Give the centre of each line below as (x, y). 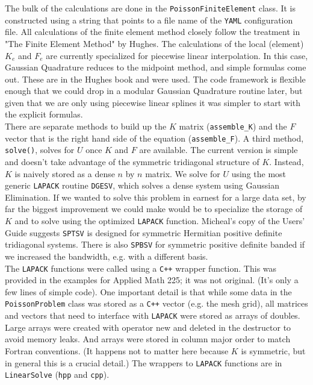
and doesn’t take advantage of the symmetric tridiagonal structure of (132, 162)
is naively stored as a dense (65, 173)
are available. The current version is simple (218, 150)
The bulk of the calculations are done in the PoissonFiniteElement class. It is (150, 8)
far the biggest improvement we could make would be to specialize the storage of (154, 209)
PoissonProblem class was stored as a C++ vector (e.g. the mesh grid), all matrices (156, 303)
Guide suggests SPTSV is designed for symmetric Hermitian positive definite (144, 232)
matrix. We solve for (183, 173)
